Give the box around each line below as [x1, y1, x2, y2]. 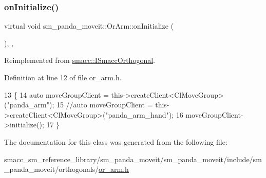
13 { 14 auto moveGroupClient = [4, 89, 109, 100]
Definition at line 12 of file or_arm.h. [4, 72, 122, 82]
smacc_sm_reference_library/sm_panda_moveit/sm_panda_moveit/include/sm [4, 153, 262, 164]
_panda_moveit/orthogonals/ [4, 164, 99, 174]
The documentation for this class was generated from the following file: [4, 136, 227, 147]
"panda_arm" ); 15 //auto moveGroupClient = [7, 99, 153, 110]
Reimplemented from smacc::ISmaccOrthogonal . [4, 55, 155, 65]
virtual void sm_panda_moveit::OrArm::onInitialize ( [4, 20, 174, 31]
